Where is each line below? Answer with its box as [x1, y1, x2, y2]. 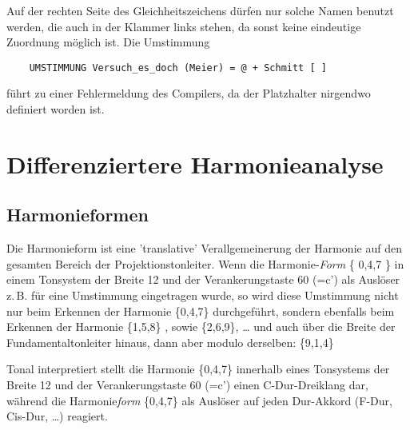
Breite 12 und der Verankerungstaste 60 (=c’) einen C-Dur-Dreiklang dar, [6, 376, 368, 392]
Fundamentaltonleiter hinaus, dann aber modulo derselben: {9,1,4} [6, 333, 334, 350]
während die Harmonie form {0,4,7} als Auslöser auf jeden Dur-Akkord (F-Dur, [6, 392, 392, 408]
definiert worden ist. [6, 101, 105, 117]
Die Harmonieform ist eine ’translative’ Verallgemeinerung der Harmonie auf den [6, 240, 402, 257]
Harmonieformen [6, 202, 149, 227]
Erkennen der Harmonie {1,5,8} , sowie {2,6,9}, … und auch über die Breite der [6, 318, 396, 335]
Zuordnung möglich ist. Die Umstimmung [6, 34, 210, 50]
